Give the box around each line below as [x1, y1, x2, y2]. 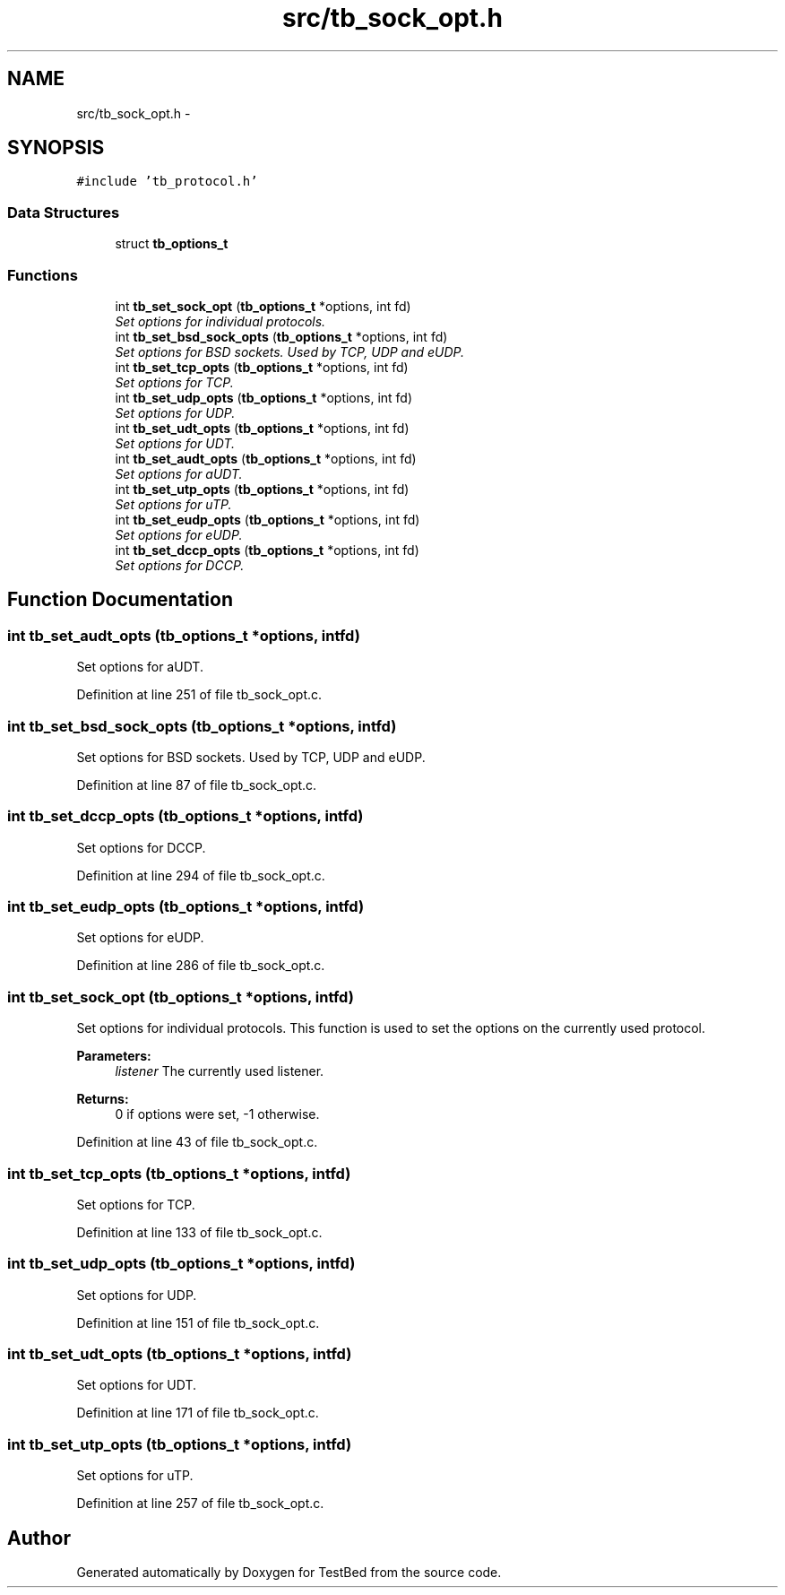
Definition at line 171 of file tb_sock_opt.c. [76, 1405, 319, 1421]
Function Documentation [7, 588, 233, 611]
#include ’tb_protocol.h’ [76, 174, 258, 189]
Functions [7, 265, 78, 284]
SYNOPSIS [7, 136, 105, 160]
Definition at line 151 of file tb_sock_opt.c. [76, 1314, 320, 1331]
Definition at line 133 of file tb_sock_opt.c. [76, 1224, 323, 1240]
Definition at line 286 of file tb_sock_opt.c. [76, 958, 325, 974]
